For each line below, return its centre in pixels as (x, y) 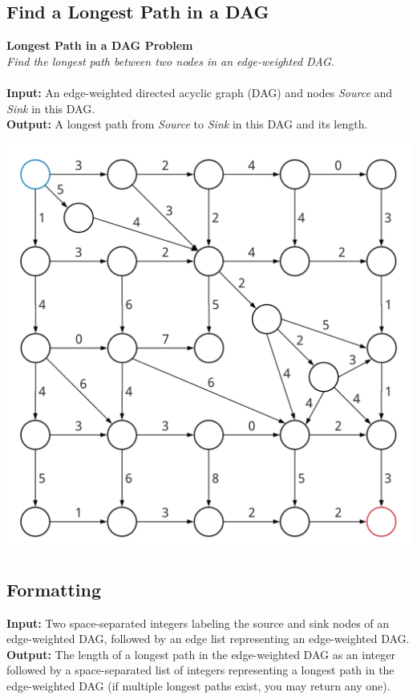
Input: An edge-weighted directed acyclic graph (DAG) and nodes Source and (200, 92)
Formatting (54, 589)
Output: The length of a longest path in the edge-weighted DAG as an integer (201, 654)
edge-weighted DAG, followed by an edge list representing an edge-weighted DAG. (208, 639)
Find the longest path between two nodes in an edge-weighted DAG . (170, 61)
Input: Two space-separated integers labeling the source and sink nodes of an (198, 623)
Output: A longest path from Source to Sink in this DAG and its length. (187, 124)
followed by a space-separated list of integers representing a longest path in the (200, 670)
